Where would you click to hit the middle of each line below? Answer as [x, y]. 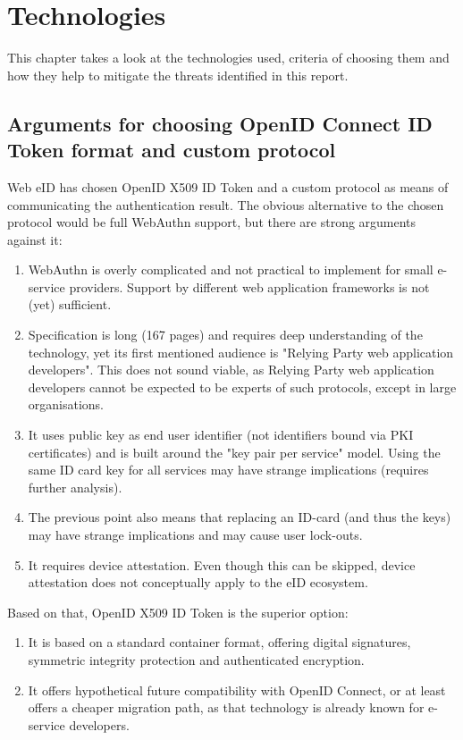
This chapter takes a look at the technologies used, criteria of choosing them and [228, 58]
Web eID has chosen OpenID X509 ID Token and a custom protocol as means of [228, 186]
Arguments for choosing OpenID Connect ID [220, 123]
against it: [35, 239]
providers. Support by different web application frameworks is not [249, 286]
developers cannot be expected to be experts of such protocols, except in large [242, 387]
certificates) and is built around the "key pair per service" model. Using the [234, 452]
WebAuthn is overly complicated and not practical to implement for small [231, 269]
